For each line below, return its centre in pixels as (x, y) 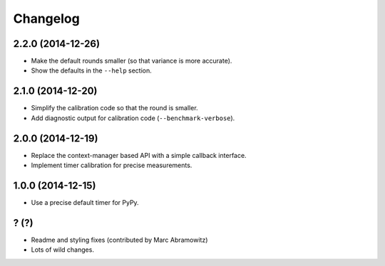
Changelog (46, 18)
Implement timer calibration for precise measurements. (112, 165)
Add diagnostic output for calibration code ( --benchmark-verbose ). (133, 118)
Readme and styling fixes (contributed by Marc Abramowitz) (119, 240)
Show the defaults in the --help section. (92, 70)
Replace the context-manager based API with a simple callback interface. (139, 155)
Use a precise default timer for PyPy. (85, 202)
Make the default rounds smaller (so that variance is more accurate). (132, 61)
